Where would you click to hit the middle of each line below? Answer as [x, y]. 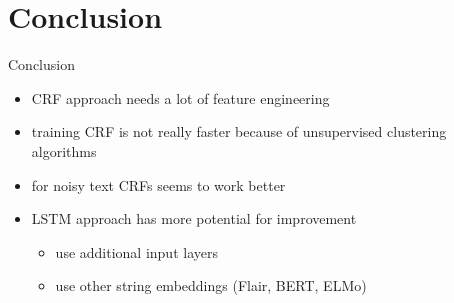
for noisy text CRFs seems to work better [158, 184]
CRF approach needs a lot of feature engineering [180, 97]
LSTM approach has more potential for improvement [194, 218]
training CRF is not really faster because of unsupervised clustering [239, 131]
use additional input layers [136, 251]
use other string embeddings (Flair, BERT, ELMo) [211, 285]
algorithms [64, 150]
